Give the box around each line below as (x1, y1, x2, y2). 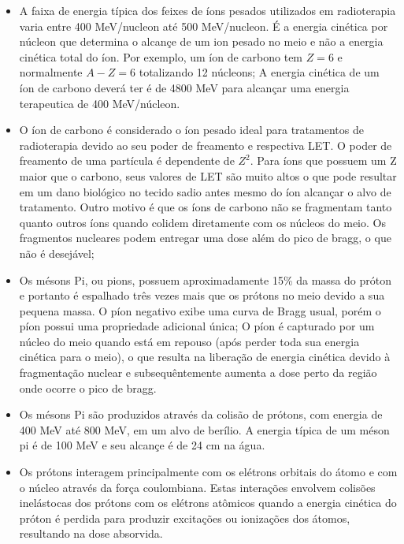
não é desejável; (19, 244, 95, 261)
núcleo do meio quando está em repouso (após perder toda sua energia (19, 333, 360, 349)
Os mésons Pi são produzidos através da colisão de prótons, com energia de (19, 406, 383, 423)
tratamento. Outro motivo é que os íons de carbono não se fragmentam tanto (19, 199, 392, 215)
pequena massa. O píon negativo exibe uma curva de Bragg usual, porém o (19, 302, 381, 319)
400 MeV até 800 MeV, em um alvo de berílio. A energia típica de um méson (19, 421, 390, 438)
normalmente (19, 64, 83, 80)
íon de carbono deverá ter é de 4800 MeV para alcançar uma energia (19, 79, 350, 95)
